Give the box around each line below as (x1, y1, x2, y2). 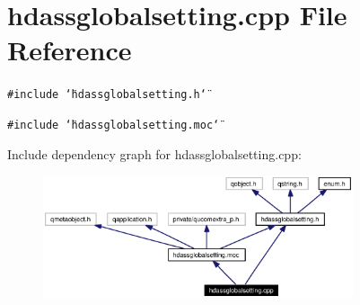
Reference (7, 31, 132, 68)
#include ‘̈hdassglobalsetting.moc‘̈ (7, 118, 220, 131)
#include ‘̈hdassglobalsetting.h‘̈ (7, 88, 206, 102)
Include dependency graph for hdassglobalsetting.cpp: (7, 144, 302, 163)
